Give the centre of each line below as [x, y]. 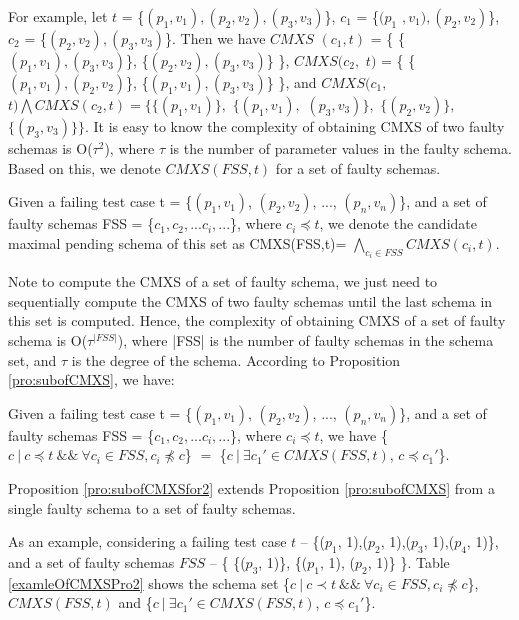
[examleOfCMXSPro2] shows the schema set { [149, 582]
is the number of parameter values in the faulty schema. [340, 148]
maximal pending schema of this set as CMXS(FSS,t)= [177, 242]
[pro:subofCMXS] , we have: [91, 379]
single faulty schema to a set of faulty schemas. [152, 507]
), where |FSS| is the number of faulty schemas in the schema [305, 340]
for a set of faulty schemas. [358, 167]
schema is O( [48, 340]
